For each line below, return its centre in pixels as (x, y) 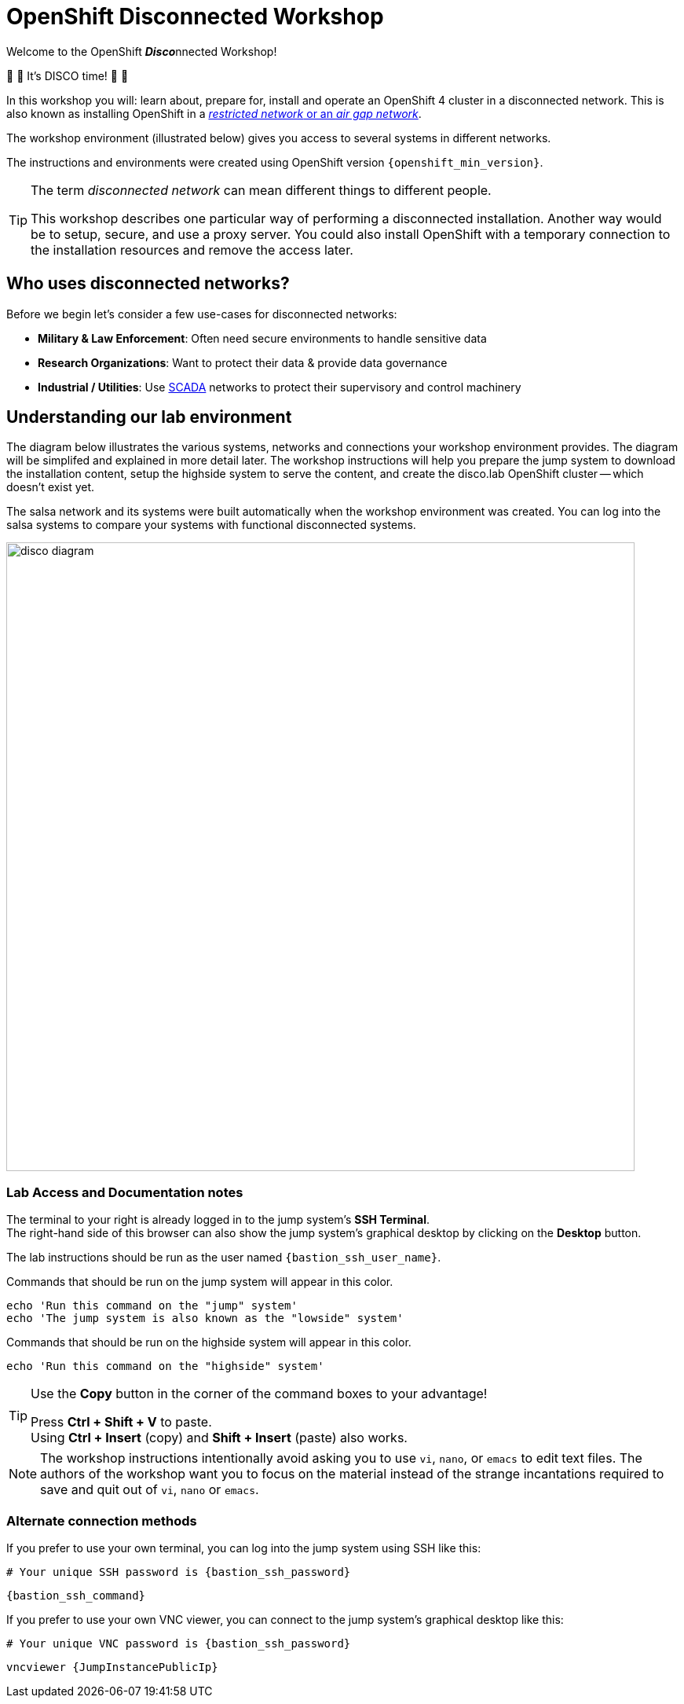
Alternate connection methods (102, 1520)
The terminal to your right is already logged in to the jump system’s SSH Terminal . (218, 1220)
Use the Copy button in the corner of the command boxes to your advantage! (259, 1394)
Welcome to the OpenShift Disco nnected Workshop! (142, 51)
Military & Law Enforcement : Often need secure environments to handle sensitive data (262, 338)
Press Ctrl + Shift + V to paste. (121, 1422)
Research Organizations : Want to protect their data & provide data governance (243, 362)
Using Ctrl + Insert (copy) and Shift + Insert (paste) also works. (219, 1438)
